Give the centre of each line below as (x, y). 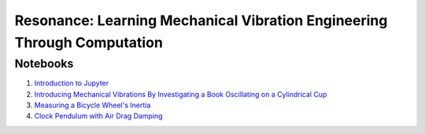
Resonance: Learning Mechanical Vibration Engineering (201, 20)
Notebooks (44, 63)
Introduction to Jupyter (72, 83)
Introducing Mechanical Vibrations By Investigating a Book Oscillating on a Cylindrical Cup (181, 94)
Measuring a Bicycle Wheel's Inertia (92, 105)
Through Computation (89, 42)
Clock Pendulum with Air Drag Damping (98, 116)
